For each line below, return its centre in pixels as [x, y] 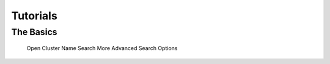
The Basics [34, 32]
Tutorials [34, 16]
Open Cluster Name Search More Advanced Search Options [102, 48]
